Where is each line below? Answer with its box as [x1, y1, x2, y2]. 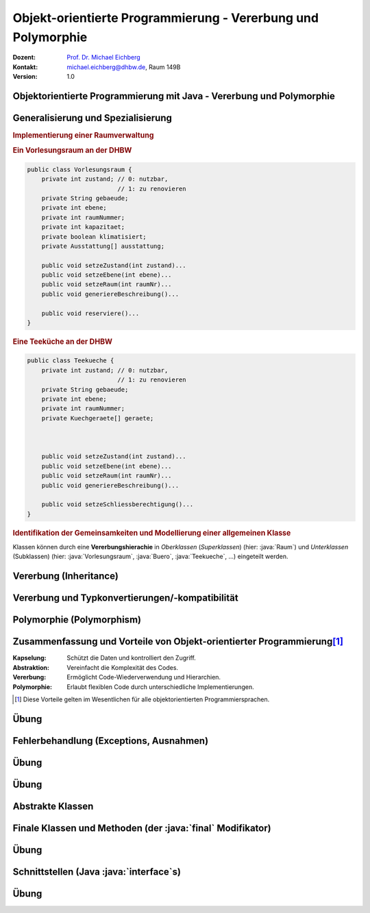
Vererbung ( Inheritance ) [12, 571, 119, 582]
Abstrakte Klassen [12, 800, 94, 812]
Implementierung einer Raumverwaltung [12, 131, 154, 140]
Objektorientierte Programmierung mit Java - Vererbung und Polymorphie [12, 90, 336, 102]
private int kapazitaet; [41, 223, 125, 231]
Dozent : [12, 53, 36, 62]
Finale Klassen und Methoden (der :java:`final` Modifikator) [12, 822, 271, 834]
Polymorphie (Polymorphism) [12, 614, 142, 626]
